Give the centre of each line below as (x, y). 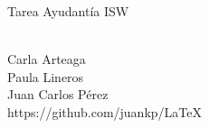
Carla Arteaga (47, 59)
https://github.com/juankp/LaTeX (104, 111)
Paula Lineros (46, 76)
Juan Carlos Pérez (58, 94)
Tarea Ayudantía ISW (68, 11)
